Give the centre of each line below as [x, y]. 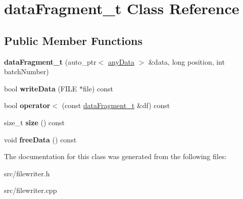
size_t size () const [34, 122]
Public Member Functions [73, 40]
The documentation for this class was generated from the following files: [115, 156]
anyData [121, 61]
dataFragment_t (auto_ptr [50, 61]
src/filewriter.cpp [31, 190]
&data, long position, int [186, 61]
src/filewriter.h [27, 173]
